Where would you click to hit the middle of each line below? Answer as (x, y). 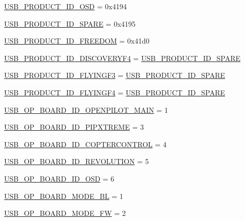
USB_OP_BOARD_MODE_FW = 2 (65, 213)
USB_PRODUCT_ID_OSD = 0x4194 (66, 6)
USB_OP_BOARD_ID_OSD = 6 (59, 178)
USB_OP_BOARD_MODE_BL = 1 (64, 196)
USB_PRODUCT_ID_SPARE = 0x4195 (70, 23)
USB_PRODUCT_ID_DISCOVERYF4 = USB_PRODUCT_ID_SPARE (122, 58)
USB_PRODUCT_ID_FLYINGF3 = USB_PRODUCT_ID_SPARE (115, 75)
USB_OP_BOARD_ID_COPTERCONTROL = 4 (85, 144)
